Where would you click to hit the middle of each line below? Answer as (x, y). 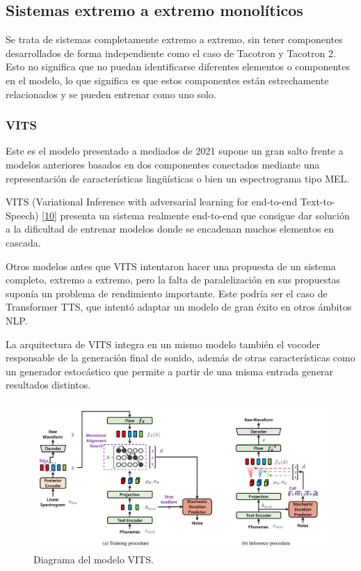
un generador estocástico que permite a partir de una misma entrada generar (170, 371)
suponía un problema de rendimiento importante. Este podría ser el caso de (167, 293)
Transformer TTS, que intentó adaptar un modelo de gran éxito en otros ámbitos (179, 307)
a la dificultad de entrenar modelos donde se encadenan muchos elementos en (170, 229)
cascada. (23, 242)
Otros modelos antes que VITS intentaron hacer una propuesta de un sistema (171, 266)
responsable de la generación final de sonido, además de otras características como (180, 358)
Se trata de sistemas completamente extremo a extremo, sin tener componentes (174, 39)
